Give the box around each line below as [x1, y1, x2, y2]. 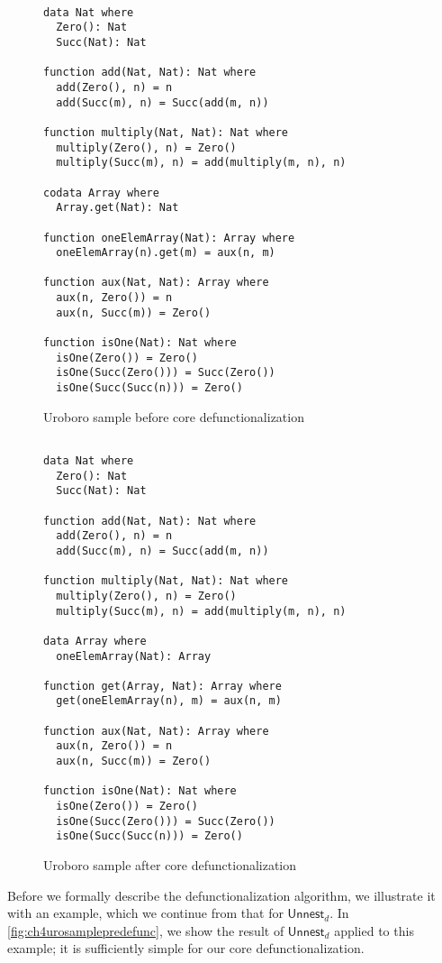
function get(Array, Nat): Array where [43, 679, 282, 692]
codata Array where [43, 186, 159, 199]
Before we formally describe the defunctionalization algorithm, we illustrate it [7, 885, 436, 904]
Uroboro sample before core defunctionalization [43, 407, 304, 426]
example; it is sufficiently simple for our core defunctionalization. [7, 939, 365, 958]
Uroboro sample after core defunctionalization [43, 856, 297, 875]
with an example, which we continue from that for [7, 903, 284, 922]
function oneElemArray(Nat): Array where [43, 231, 295, 244]
